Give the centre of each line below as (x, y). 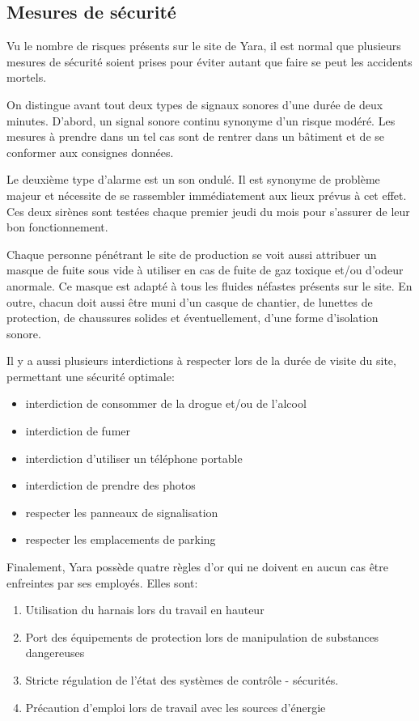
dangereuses (55, 653)
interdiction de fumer (78, 431)
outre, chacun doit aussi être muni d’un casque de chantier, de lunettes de (190, 301)
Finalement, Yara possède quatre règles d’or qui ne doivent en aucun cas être (198, 567)
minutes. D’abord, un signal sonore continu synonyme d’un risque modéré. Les (201, 120)
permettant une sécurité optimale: (91, 376)
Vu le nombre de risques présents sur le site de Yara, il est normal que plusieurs (204, 46)
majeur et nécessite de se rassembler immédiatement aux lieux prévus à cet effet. (207, 195)
